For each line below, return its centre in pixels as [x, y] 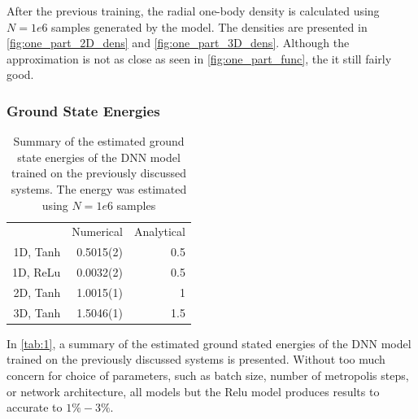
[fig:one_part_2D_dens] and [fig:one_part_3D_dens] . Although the [178, 43]
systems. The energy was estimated [99, 188]
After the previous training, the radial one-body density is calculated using [193, 11]
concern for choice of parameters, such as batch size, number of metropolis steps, [208, 375]
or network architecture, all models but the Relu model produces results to [193, 391]
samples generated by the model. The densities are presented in [209, 26]
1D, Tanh [37, 252]
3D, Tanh [37, 312]
